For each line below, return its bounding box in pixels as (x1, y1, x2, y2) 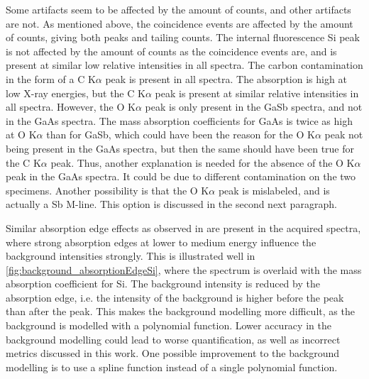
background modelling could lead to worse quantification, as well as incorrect (6, 331, 341, 346)
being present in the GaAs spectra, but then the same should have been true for (6, 141, 355, 155)
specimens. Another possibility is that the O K (6, 182, 209, 197)
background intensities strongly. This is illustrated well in (6, 248, 255, 263)
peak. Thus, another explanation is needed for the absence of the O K (50, 155, 355, 170)
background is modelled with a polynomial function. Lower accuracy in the (6, 318, 331, 333)
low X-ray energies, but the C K (6, 85, 145, 100)
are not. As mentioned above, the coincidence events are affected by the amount (6, 16, 353, 31)
